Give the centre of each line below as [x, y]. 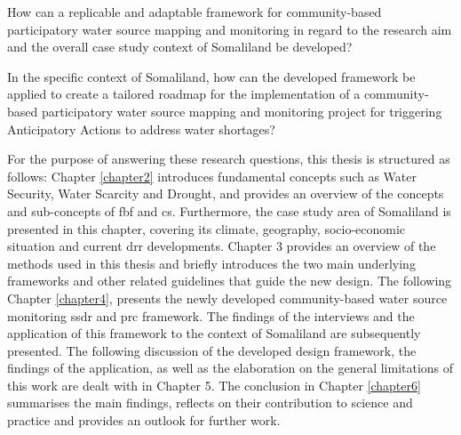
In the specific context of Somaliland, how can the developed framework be [211, 76]
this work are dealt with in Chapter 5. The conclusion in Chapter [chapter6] [214, 385]
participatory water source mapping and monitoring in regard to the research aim [230, 29]
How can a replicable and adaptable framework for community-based [195, 12]
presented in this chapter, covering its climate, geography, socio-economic [207, 228]
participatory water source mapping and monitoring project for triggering [242, 111]
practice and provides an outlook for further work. [144, 420]
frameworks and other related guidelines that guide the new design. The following [230, 281]
